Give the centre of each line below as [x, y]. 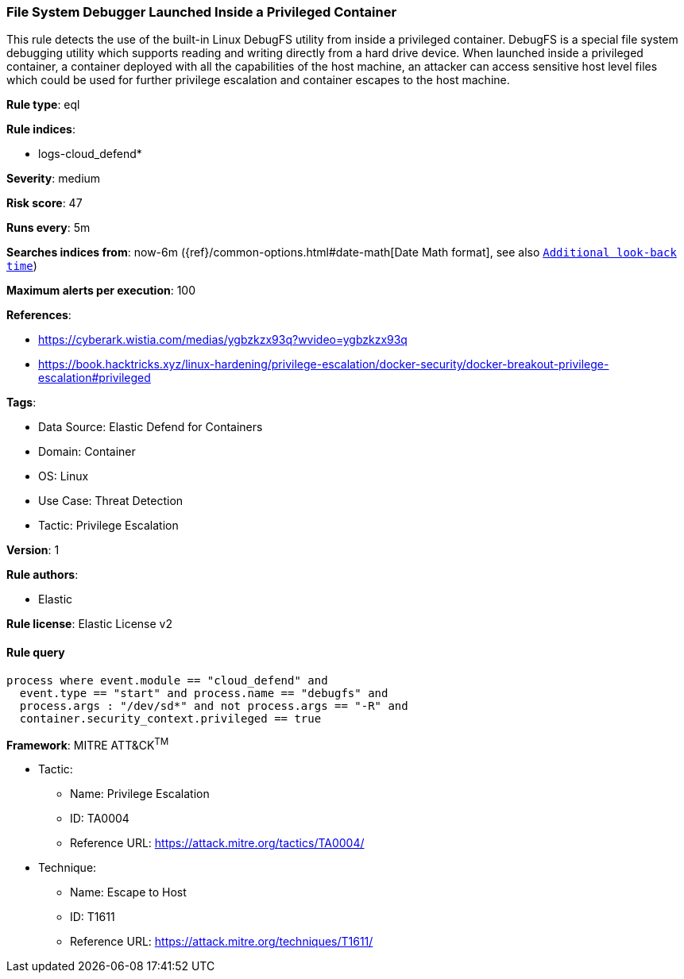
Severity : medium [54, 179]
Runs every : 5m [48, 228]
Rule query [36, 652]
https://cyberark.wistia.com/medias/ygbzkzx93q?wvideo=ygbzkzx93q [223, 340]
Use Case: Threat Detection [111, 501]
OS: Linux [64, 476]
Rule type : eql [43, 105]
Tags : [21, 403]
